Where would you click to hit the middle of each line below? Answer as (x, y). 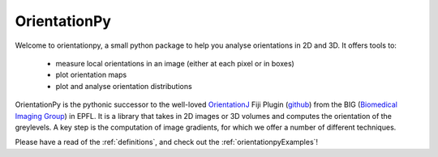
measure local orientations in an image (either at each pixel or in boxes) (175, 63)
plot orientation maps (91, 75)
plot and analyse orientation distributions (124, 86)
